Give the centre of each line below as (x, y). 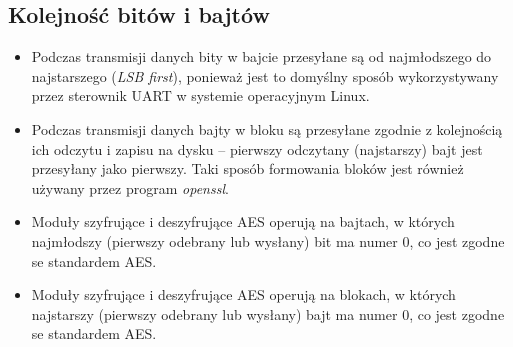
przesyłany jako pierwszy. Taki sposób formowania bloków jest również (247, 168)
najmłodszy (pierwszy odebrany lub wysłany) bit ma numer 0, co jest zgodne (268, 240)
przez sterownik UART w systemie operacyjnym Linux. (200, 95)
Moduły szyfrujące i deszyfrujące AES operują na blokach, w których (243, 294)
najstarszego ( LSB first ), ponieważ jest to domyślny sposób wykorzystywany (265, 75)
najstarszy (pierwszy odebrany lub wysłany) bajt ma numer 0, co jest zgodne (268, 313)
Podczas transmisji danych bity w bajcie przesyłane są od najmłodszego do (261, 56)
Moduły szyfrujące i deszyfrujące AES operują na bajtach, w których (243, 221)
